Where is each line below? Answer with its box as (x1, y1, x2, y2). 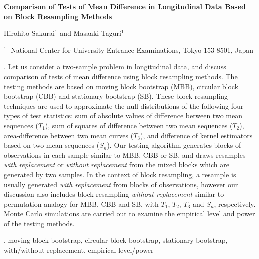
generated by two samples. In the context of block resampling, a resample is (4, 169, 236, 179)
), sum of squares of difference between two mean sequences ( (45, 120, 233, 130)
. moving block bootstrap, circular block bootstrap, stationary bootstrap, (4, 235, 228, 245)
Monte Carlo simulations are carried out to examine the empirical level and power (4, 208, 255, 219)
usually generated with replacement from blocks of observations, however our (4, 179, 238, 189)
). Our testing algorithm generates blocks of (107, 140, 241, 150)
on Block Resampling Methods (4, 11, 112, 21)
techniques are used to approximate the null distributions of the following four (4, 100, 244, 111)
